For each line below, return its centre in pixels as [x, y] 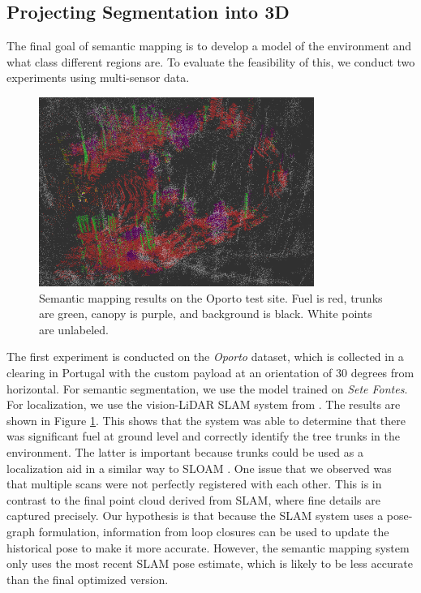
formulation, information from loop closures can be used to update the [214, 531]
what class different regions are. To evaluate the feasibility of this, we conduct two [211, 61]
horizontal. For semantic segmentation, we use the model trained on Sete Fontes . [207, 388]
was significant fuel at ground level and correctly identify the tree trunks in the [204, 436]
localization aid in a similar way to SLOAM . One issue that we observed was [199, 468]
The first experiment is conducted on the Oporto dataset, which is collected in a [205, 357]
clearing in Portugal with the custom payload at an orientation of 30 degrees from [210, 372]
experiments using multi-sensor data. [98, 77]
